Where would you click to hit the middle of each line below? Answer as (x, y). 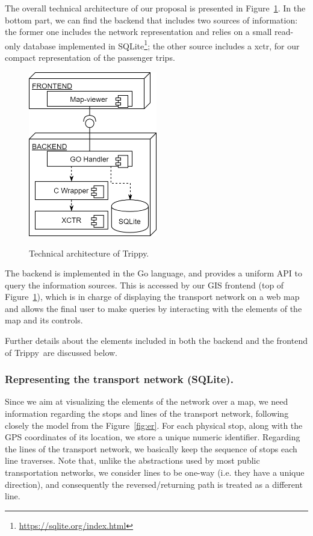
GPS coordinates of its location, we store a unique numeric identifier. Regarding (153, 437)
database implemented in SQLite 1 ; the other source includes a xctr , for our (161, 45)
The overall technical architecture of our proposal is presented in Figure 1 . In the (155, 8)
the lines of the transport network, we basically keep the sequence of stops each (151, 448)
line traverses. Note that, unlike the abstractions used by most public (132, 460)
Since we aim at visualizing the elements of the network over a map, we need (147, 401)
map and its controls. (44, 320)
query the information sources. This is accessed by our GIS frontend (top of (144, 285)
